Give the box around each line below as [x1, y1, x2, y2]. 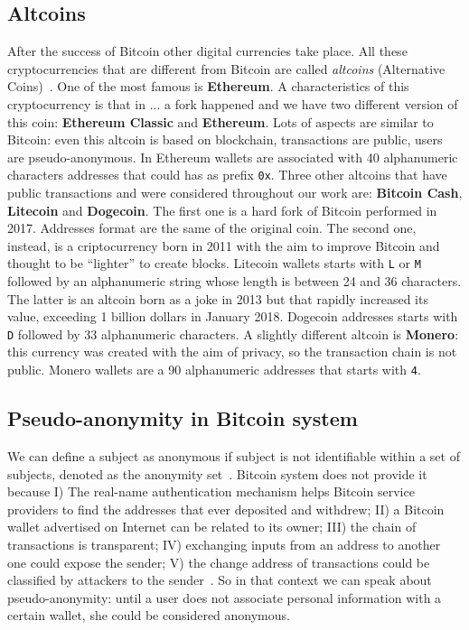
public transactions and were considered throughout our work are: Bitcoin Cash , [7, 183, 463, 202]
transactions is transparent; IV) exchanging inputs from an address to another [7, 534, 441, 553]
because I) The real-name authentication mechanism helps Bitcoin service [7, 482, 415, 501]
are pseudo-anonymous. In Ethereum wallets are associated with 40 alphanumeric [7, 147, 458, 166]
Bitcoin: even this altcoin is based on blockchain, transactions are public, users [7, 130, 443, 149]
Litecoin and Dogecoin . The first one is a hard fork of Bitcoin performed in [7, 200, 437, 219]
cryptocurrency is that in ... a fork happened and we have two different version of [7, 94, 458, 113]
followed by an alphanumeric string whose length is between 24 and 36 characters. [7, 272, 462, 291]
